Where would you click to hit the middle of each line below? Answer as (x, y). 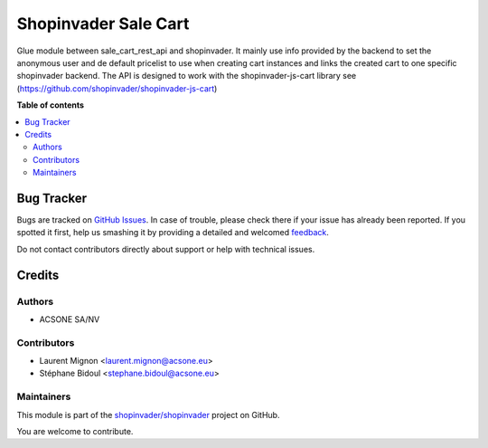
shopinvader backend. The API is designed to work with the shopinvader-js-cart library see (187, 76)
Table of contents (51, 105)
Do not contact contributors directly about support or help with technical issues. (166, 249)
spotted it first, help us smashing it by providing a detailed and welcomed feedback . (173, 233)
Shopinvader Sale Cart (103, 24)
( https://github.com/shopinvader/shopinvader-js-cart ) (117, 88)
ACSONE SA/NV (70, 319)
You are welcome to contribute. (75, 431)
